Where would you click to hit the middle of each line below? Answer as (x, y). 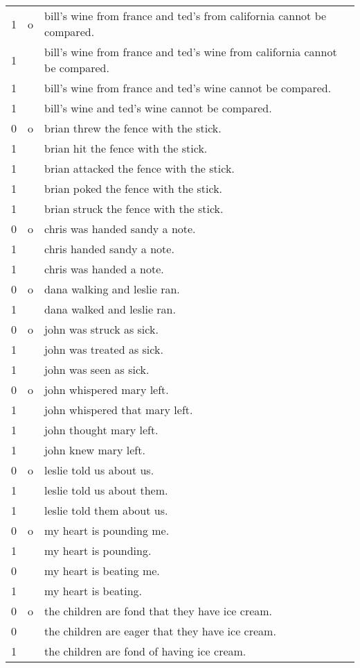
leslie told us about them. (106, 490)
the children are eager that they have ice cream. (160, 631)
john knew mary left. (95, 450)
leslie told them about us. (106, 510)
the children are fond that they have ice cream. (159, 611)
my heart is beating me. (102, 571)
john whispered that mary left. (119, 410)
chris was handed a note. (104, 269)
